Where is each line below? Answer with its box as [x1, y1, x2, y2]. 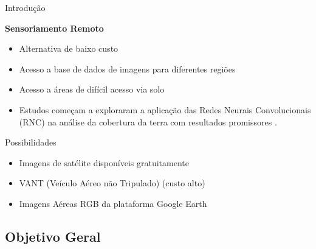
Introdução [5, 1, 46, 13]
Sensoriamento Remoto [5, 21, 104, 34]
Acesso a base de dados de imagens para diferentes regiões [19, 62, 236, 75]
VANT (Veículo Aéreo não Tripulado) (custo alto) [19, 177, 205, 189]
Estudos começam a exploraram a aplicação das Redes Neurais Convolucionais [19, 103, 311, 116]
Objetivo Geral [5, 226, 101, 245]
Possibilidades [5, 136, 57, 149]
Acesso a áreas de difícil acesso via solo [19, 83, 165, 96]
